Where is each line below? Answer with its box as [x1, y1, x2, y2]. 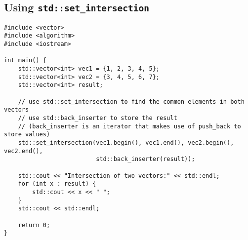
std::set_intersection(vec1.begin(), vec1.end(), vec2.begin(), [18, 139, 234, 146]
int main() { [4, 57, 46, 64]
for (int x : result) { [18, 180, 96, 188]
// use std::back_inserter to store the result [18, 115, 177, 121]
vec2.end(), [4, 147, 43, 155]
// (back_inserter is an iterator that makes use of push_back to [18, 122, 241, 130]
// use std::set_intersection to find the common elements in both [18, 98, 245, 105]
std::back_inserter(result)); [96, 156, 195, 163]
